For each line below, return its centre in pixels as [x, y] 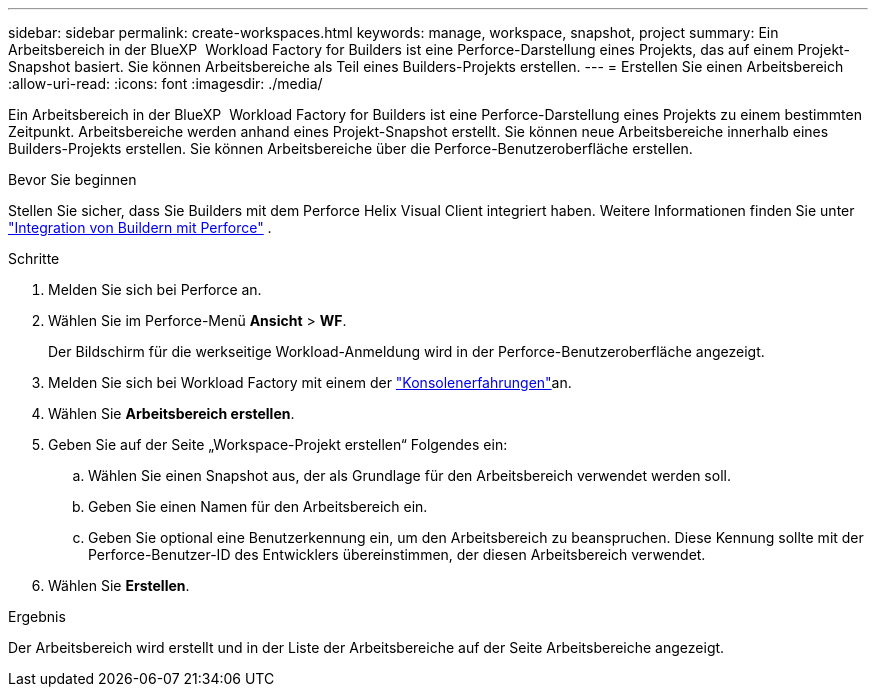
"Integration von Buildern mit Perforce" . [140, 227]
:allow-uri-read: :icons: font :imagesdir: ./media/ [165, 83]
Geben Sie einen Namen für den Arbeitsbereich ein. [258, 506]
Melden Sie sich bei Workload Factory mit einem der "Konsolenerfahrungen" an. [310, 382]
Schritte [34, 258]
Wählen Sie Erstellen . [119, 585]
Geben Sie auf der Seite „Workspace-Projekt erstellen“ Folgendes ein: [278, 444]
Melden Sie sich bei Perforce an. [155, 289]
